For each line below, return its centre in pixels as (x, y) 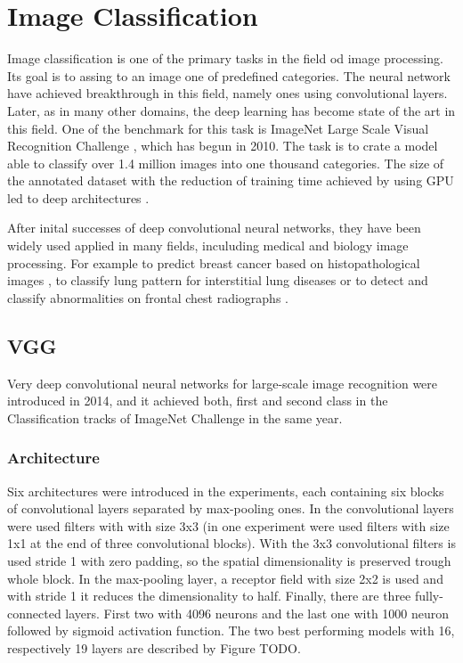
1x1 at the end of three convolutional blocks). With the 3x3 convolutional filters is (231, 543)
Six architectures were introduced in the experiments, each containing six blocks (226, 491)
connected (34, 613)
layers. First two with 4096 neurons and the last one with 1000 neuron (257, 613)
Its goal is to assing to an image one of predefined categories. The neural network (229, 75)
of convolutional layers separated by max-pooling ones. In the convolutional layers (231, 508)
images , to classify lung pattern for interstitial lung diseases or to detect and (218, 280)
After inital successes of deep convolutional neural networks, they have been (214, 228)
